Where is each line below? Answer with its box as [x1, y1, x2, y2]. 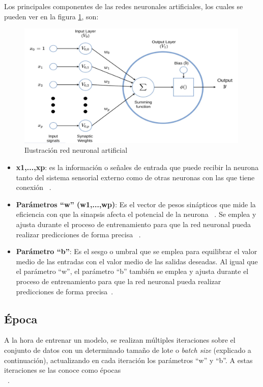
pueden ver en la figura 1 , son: [4, 11, 99, 21]
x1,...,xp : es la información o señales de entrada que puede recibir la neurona [16, 162, 259, 172]
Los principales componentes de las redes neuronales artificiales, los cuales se [4, 1, 243, 11]
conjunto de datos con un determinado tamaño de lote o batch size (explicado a [4, 344, 251, 355]
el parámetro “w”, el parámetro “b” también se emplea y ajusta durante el [16, 266, 249, 277]
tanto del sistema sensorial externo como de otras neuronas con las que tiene [16, 172, 255, 182]
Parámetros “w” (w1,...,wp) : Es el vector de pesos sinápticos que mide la [16, 199, 256, 209]
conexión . [16, 182, 51, 192]
